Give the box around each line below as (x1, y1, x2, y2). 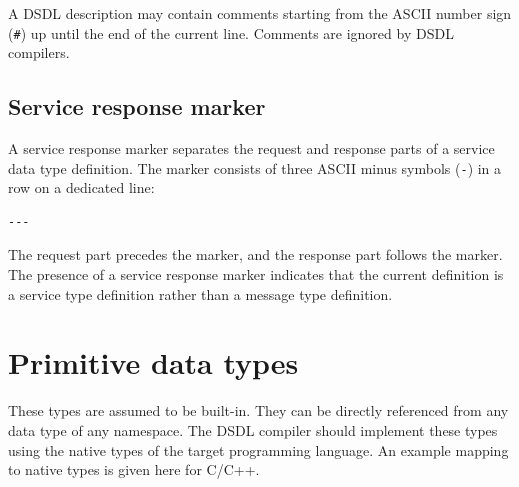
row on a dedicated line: (8, 177, 155, 198)
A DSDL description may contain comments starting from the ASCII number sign (8, 3, 512, 23)
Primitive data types (8, 342, 299, 383)
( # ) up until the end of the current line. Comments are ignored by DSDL (8, 22, 454, 43)
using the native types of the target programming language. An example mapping (8, 439, 509, 460)
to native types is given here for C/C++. (8, 459, 260, 480)
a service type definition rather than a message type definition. (8, 283, 393, 304)
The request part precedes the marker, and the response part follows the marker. (8, 244, 503, 265)
